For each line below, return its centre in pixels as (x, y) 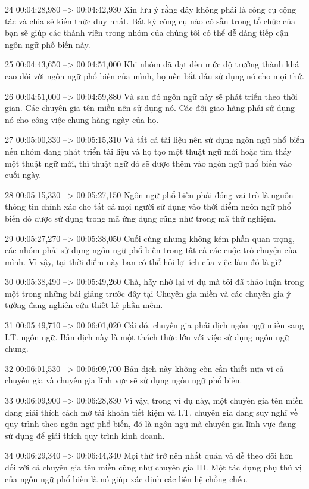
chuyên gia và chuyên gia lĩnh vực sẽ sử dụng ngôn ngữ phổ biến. (124, 380)
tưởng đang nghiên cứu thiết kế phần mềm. (84, 305)
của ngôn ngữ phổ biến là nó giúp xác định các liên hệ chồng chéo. (126, 479)
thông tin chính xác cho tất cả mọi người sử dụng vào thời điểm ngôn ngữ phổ (148, 206)
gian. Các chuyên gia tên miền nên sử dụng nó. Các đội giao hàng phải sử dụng (150, 108)
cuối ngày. (23, 175)
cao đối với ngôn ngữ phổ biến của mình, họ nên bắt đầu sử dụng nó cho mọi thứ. (154, 76)
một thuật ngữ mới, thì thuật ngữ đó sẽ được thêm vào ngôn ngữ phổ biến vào (148, 163)
